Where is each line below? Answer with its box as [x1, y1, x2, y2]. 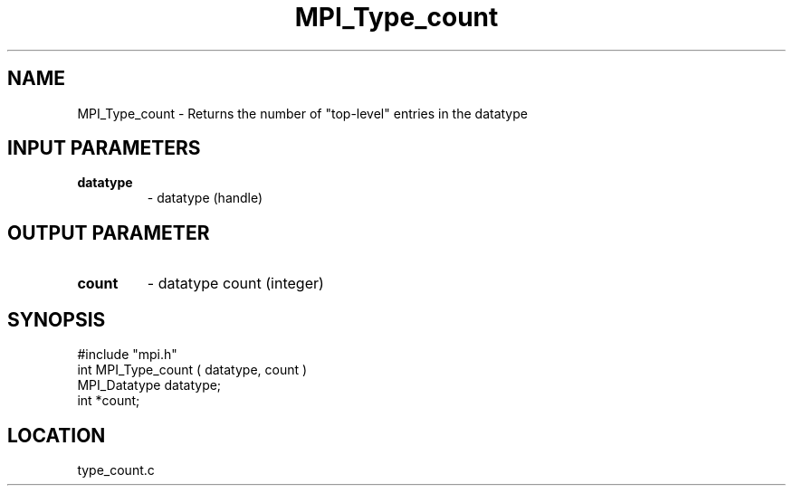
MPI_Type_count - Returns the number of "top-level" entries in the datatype [77, 105, 528, 121]
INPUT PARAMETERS [7, 137, 201, 160]
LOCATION [7, 423, 106, 447]
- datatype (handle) [147, 190, 263, 206]
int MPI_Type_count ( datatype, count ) [77, 362, 308, 378]
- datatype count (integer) [147, 274, 324, 293]
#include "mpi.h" [77, 346, 177, 363]
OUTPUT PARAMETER [7, 221, 210, 244]
